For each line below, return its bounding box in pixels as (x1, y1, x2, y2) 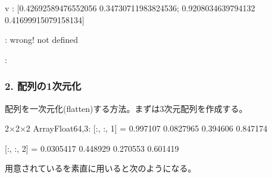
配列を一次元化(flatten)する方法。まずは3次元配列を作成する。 (5, 102, 248, 114)
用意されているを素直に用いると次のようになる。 (5, 162, 196, 174)
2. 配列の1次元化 (5, 79, 82, 93)
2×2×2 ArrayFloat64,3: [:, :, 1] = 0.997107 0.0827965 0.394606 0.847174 (5, 122, 268, 135)
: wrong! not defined (5, 33, 78, 46)
